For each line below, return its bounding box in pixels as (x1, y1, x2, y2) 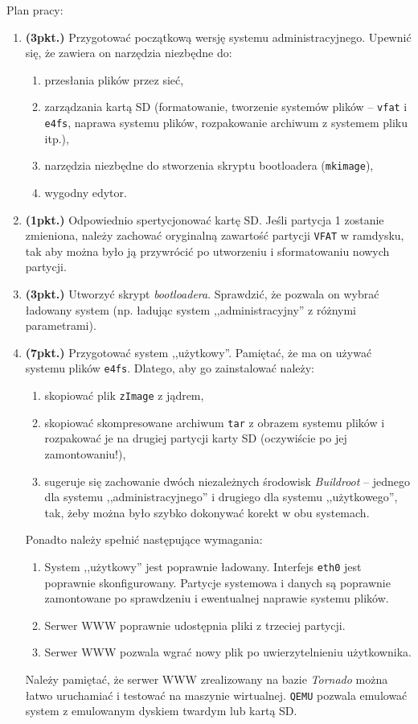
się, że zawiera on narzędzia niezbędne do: (25, 44, 232, 61)
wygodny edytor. (44, 183, 127, 200)
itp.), (44, 130, 69, 146)
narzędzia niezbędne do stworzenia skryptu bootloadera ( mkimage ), (44, 157, 374, 174)
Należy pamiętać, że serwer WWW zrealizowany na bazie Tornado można (25, 670, 388, 687)
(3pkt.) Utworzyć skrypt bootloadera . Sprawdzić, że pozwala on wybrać (25, 285, 379, 302)
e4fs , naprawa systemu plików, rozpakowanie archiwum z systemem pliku (44, 114, 408, 131)
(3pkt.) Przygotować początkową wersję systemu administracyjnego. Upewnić (25, 28, 412, 45)
